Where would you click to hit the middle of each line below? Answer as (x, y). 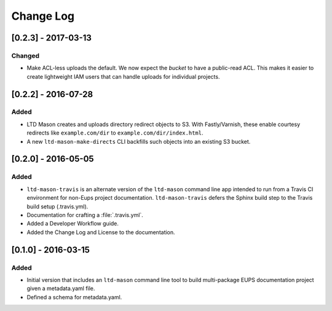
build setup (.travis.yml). (57, 207)
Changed (26, 55)
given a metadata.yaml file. (61, 288)
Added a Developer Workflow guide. (73, 224)
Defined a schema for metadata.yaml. (74, 297)
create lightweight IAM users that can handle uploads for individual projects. (123, 76)
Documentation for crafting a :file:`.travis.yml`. (85, 215)
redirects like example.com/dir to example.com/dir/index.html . (115, 133)
